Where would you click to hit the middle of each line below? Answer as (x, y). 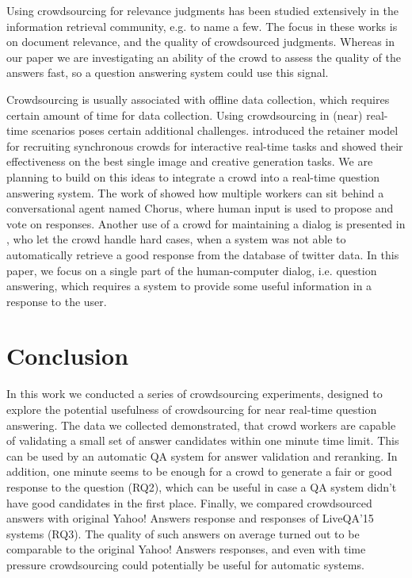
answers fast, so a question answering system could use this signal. (168, 73)
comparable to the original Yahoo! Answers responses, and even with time (186, 549)
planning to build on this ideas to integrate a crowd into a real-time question (193, 176)
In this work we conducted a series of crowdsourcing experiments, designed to (195, 394)
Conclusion (68, 356)
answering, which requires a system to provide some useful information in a (189, 286)
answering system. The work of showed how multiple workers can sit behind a (195, 192)
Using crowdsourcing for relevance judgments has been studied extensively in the (202, 10)
